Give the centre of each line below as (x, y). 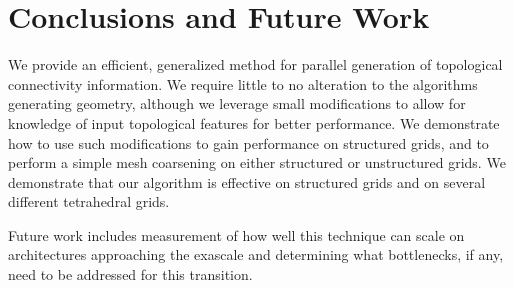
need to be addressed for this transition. (130, 274)
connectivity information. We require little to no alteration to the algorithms (243, 83)
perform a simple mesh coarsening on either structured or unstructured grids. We (257, 162)
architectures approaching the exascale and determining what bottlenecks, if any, (256, 254)
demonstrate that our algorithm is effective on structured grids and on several (247, 181)
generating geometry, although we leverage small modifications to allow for (237, 103)
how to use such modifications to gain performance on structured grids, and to (248, 142)
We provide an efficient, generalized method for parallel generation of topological (255, 64)
